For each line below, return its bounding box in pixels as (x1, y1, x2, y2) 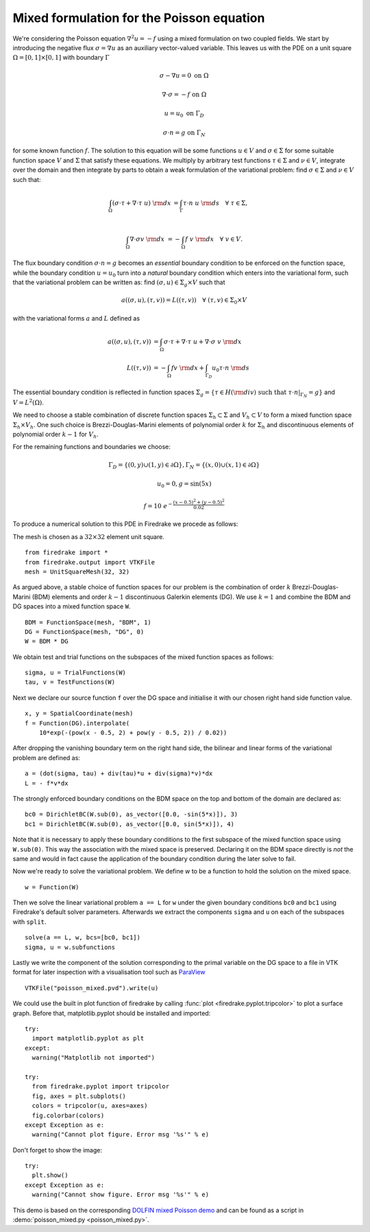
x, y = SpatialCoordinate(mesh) (25, 709, 134, 718)
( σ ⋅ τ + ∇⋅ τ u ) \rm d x (112, 199, 171, 207)
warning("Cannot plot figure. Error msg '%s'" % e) (32, 1130, 209, 1139)
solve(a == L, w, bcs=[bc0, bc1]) (25, 934, 140, 942)
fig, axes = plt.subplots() (32, 1092, 127, 1100)
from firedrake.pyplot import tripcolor (32, 1082, 170, 1091)
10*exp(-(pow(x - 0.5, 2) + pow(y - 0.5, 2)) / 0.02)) (38, 729, 227, 737)
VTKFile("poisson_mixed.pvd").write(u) (25, 984, 159, 992)
